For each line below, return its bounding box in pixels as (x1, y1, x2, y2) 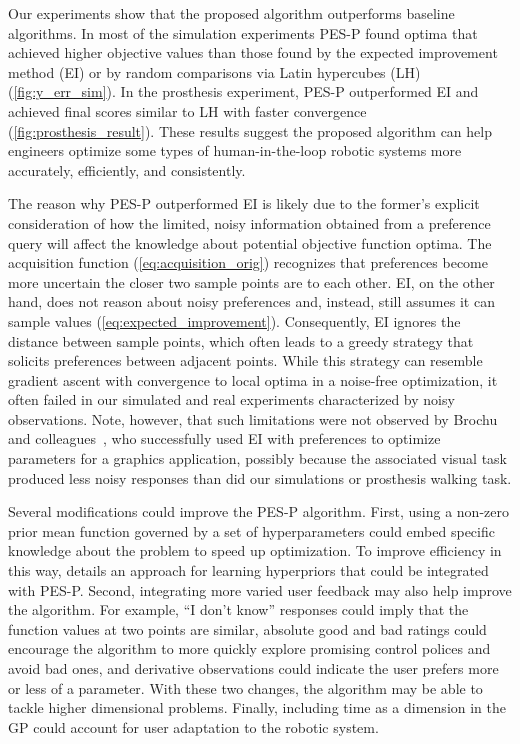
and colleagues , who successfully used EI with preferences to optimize (8, 428, 441, 449)
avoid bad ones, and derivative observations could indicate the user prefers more (8, 658, 499, 678)
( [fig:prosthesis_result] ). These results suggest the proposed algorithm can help (8, 120, 492, 141)
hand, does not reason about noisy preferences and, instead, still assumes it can (8, 291, 495, 312)
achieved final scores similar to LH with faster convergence (8, 100, 367, 121)
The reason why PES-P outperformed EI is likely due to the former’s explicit (8, 193, 480, 214)
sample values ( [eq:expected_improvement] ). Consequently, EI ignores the (8, 310, 461, 331)
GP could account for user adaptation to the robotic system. (8, 716, 379, 737)
